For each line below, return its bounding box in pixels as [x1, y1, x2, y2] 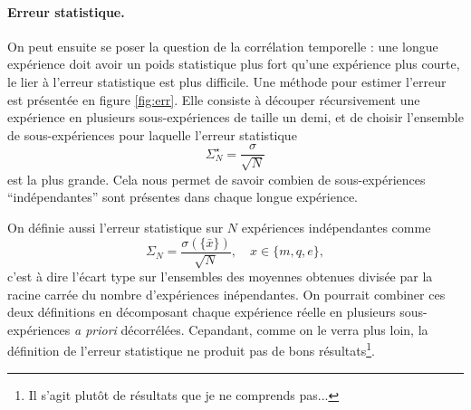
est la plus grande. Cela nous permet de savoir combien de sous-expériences [7, 169, 426, 188]
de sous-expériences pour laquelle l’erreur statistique [7, 125, 297, 144]
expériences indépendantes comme [241, 218, 431, 236]
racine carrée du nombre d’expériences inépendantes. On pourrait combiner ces [7, 284, 446, 303]
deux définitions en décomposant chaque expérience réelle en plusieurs [7, 302, 396, 321]
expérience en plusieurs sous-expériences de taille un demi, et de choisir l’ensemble [7, 108, 464, 127]
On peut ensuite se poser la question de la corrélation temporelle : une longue [7, 36, 438, 55]
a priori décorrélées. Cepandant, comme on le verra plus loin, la [74, 319, 428, 338]
